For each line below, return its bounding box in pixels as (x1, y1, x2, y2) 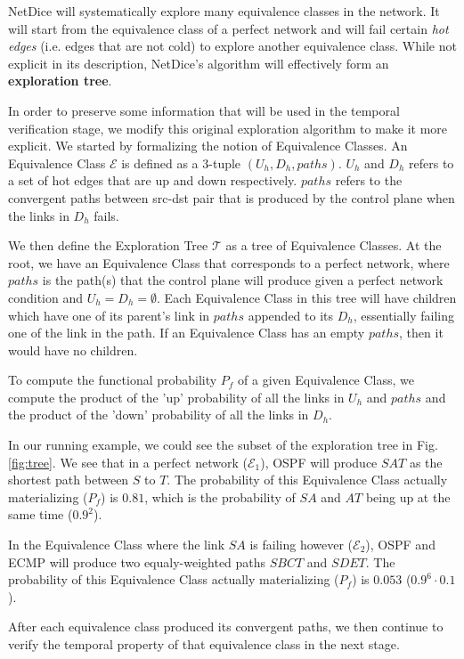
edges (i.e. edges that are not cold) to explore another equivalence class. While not (8, 37, 457, 55)
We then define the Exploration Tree (8, 236, 208, 255)
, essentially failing (353, 305, 455, 324)
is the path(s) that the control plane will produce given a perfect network (42, 271, 444, 289)
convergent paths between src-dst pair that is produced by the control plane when (8, 188, 455, 207)
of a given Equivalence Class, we (238, 370, 414, 389)
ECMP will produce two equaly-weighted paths (8, 552, 266, 571)
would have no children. (8, 340, 138, 359)
